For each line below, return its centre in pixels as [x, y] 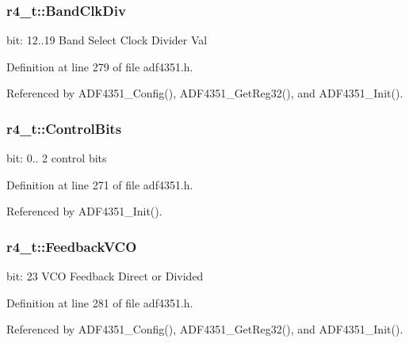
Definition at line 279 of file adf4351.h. [100, 66]
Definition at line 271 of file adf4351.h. [100, 184]
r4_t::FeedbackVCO [72, 246]
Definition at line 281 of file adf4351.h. [100, 302]
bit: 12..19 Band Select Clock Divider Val [107, 40]
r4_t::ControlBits [64, 128]
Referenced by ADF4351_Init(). [84, 211]
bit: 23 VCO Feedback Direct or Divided [105, 276]
